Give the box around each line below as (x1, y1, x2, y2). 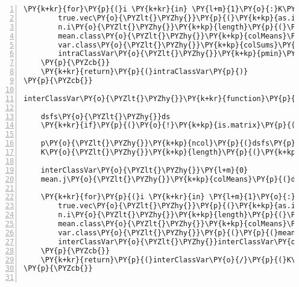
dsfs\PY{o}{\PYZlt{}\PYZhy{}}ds (40, 112, 171, 121)
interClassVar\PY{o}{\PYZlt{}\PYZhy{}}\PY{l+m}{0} (40, 165, 248, 174)
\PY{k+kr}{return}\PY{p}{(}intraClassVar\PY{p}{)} (40, 67, 248, 76)
